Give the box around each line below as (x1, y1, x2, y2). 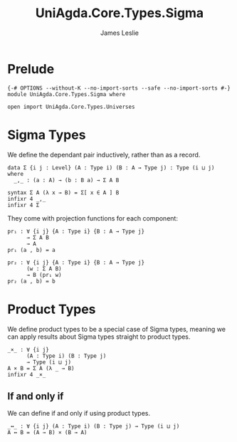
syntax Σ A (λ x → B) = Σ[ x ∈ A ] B (7, 189, 120, 196)
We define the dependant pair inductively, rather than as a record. (7, 150, 201, 159)
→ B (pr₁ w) (26, 271, 62, 278)
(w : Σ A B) (26, 265, 62, 272)
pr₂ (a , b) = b (7, 278, 56, 285)
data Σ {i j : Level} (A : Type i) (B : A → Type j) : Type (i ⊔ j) (7, 164, 215, 172)
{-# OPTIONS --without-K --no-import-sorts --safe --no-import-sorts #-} (7, 84, 231, 92)
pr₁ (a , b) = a (7, 246, 56, 253)
